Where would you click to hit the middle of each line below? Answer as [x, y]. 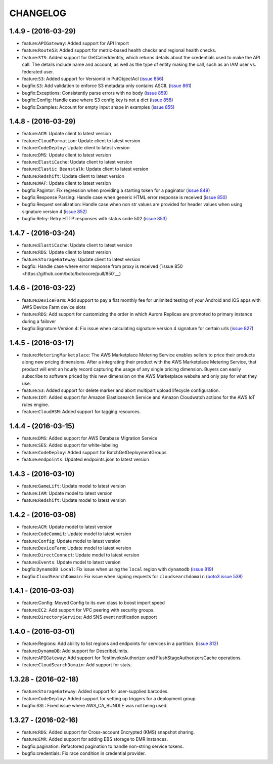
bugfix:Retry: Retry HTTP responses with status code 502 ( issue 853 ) [95, 219]
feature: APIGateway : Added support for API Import [75, 44]
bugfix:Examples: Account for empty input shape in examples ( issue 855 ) [98, 107]
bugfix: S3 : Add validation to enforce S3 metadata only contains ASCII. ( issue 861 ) [107, 86]
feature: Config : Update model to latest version [71, 541]
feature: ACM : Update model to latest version [67, 527]
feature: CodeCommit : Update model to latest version [77, 534]
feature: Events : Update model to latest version [71, 562]
